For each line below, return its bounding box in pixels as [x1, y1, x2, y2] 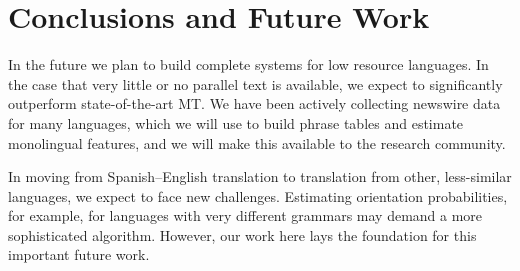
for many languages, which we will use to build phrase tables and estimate [8, 112, 464, 133]
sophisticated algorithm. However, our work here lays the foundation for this [8, 224, 477, 245]
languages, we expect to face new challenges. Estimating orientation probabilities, [8, 185, 508, 206]
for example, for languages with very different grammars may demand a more [8, 205, 483, 226]
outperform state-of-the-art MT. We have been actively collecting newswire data [8, 93, 501, 114]
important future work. [8, 244, 150, 265]
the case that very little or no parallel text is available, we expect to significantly [8, 73, 503, 94]
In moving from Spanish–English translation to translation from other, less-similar [8, 166, 512, 187]
